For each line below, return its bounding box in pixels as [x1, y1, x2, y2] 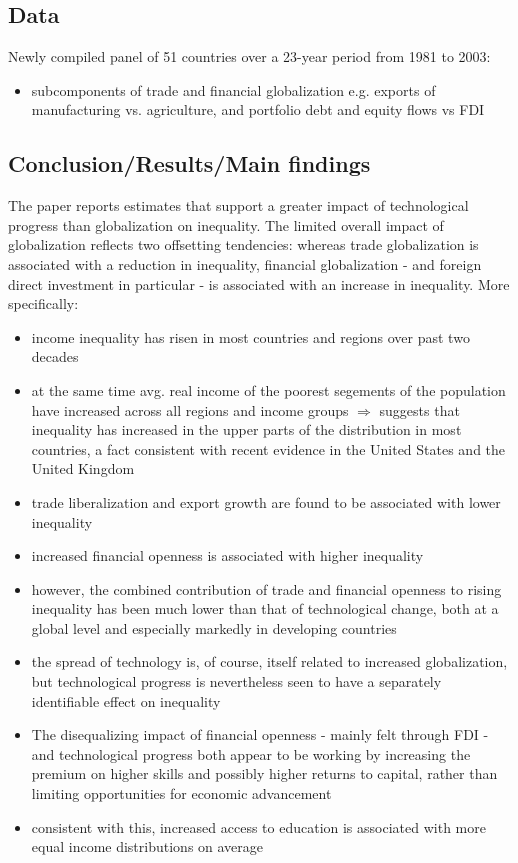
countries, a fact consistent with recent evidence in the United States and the [31, 438, 506, 459]
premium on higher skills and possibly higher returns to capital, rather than [31, 763, 498, 784]
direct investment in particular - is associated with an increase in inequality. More [8, 273, 510, 294]
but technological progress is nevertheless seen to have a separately [31, 671, 442, 692]
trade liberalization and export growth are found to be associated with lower [31, 491, 501, 512]
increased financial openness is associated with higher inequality [31, 545, 424, 566]
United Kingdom [31, 458, 135, 479]
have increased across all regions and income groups [31, 399, 349, 420]
